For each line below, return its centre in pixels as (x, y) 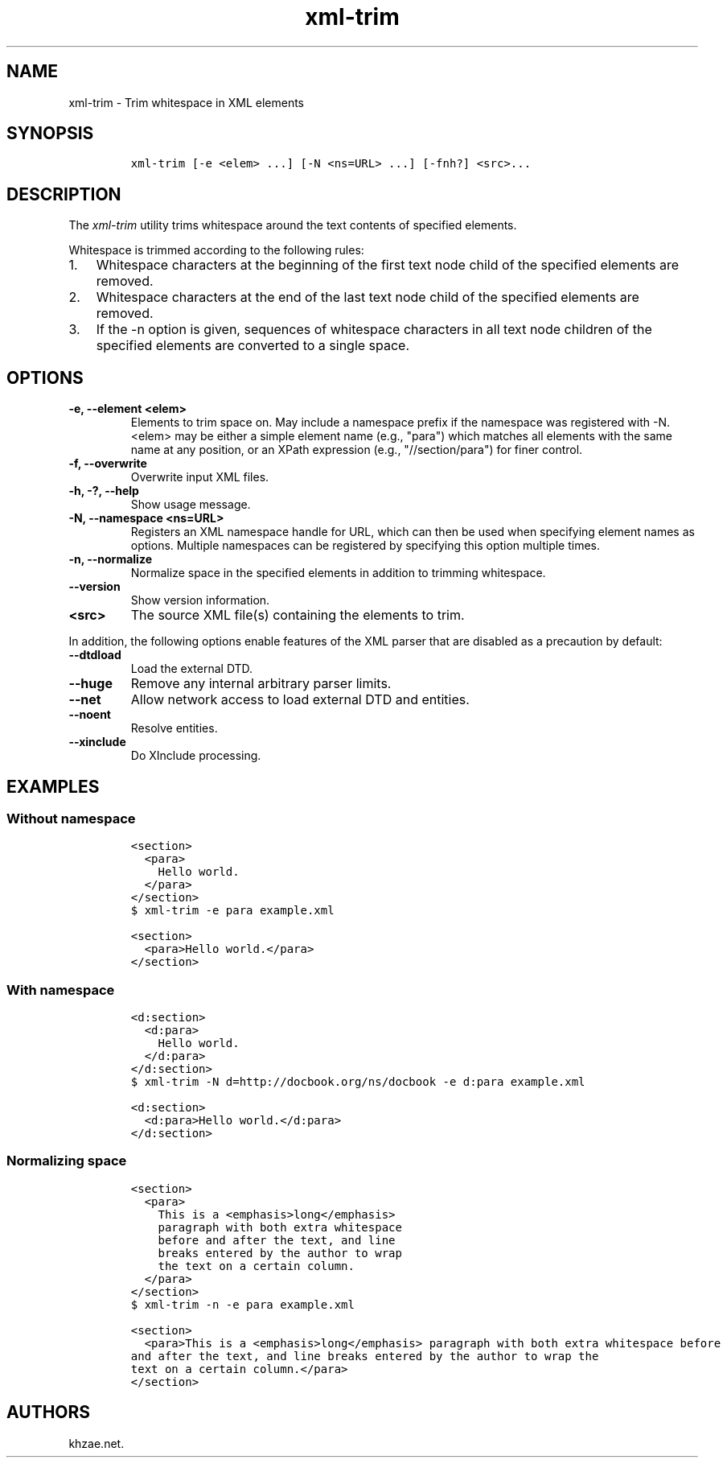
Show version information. (200, 600)
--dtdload (95, 655)
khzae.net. (97, 1443)
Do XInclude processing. (196, 756)
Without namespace (71, 818)
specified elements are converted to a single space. (253, 346)
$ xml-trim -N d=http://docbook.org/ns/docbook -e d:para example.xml (358, 1082)
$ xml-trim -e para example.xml (232, 911)
